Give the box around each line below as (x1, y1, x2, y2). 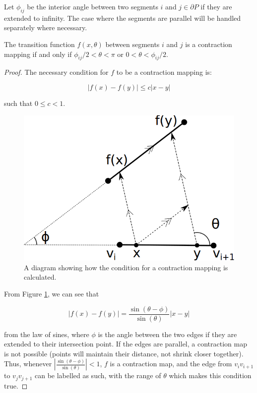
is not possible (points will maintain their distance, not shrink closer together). (4, 348, 244, 358)
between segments (105, 39, 160, 49)
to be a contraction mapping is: (116, 67, 212, 77)
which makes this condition (169, 370, 252, 381)
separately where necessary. (4, 22, 87, 33)
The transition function (4, 39, 75, 49)
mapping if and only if (4, 49, 72, 59)
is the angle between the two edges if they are (98, 329, 237, 339)
